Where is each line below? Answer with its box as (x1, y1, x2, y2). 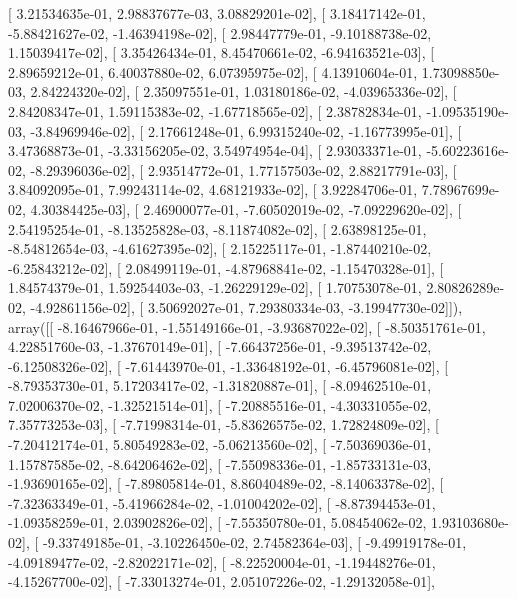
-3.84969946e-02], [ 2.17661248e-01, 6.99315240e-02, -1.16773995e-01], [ (30, 120, 462, 141)
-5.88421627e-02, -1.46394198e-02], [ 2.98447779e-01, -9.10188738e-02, (8, 22, 432, 43)
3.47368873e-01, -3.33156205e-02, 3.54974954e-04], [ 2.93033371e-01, (8, 140, 422, 161)
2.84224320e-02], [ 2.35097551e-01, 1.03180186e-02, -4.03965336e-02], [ (30, 81, 457, 102)
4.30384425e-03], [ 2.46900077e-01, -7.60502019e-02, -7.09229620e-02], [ (30, 198, 462, 219)
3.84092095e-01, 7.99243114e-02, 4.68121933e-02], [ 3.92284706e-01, (8, 179, 418, 200)
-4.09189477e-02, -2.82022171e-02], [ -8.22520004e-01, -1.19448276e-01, (8, 551, 436, 572)
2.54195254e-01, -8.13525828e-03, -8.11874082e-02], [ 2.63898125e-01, (8, 218, 427, 239)
